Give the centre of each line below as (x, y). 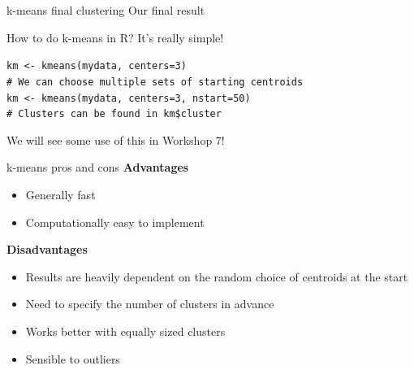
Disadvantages (47, 249)
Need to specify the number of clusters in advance (150, 304)
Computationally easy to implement (115, 222)
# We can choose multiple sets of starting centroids (155, 82)
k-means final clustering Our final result (106, 10)
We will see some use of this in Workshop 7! (116, 139)
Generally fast (60, 194)
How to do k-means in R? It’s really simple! (115, 37)
